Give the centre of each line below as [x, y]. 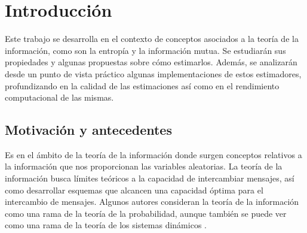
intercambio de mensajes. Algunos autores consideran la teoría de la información [152, 202]
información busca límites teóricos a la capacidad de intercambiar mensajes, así [150, 178]
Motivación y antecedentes [88, 130]
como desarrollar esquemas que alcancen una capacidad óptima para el [134, 190]
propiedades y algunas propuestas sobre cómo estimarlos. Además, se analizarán [151, 62]
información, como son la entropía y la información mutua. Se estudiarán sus [145, 50]
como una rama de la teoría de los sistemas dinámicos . [106, 225]
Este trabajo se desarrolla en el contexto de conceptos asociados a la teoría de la [152, 39]
